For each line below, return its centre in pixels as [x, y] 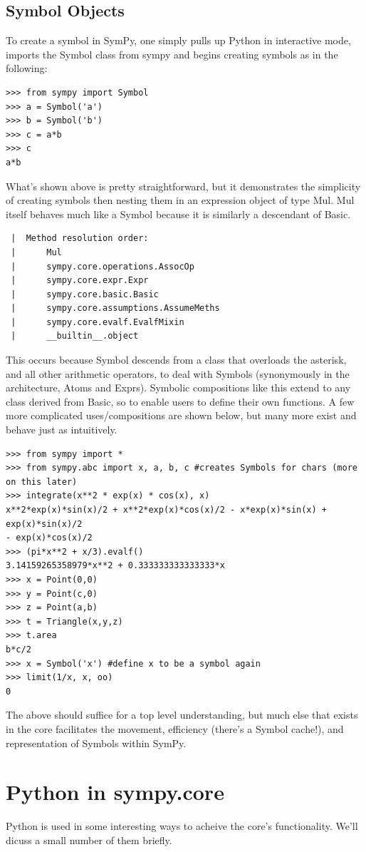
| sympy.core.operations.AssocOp [103, 266]
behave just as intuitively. [62, 430]
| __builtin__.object [75, 336]
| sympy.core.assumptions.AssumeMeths [115, 308]
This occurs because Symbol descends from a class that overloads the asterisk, [176, 360]
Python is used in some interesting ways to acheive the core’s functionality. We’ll [182, 826]
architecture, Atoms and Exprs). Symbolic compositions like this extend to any [178, 387]
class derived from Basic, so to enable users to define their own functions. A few [180, 401]
